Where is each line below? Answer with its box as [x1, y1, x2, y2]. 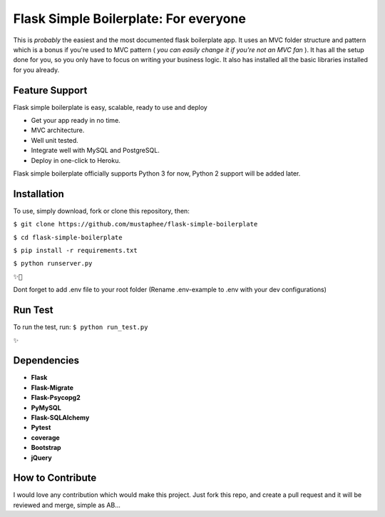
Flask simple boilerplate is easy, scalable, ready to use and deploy [13, 103, 208, 111]
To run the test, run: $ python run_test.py [13, 323, 148, 331]
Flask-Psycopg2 [31, 393, 81, 402]
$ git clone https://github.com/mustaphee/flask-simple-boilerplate [13, 220, 258, 229]
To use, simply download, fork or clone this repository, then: [13, 206, 190, 215]
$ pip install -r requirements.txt [13, 246, 138, 255]
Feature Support [13, 84, 88, 96]
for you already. [13, 65, 60, 74]
